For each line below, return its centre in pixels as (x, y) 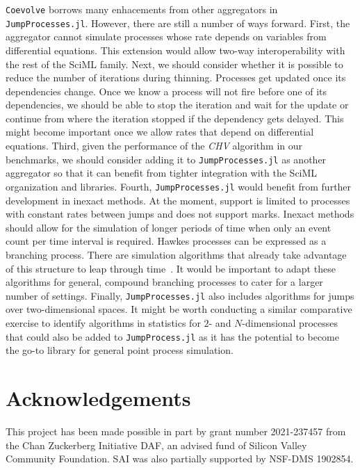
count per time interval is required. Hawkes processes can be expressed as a (166, 241)
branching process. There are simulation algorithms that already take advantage (176, 254)
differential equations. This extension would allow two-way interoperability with (175, 50)
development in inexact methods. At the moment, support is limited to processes (178, 200)
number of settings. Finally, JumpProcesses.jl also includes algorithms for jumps (180, 295)
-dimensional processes (290, 322)
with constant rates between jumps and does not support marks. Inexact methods (180, 214)
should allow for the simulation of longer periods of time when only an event (169, 227)
